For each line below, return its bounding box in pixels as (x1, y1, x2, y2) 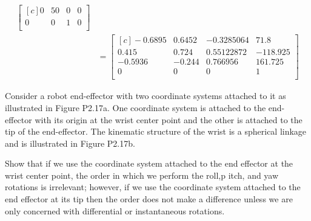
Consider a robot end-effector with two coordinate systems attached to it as (5, 89, 286, 102)
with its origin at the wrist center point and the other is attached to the (35, 113, 303, 126)
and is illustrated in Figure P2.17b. (5, 136, 135, 149)
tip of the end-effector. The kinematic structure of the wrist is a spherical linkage (5, 125, 307, 138)
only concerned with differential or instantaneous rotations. (5, 204, 225, 217)
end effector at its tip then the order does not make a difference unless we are (5, 193, 293, 205)
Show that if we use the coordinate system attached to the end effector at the (5, 157, 293, 170)
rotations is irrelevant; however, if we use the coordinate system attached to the (5, 181, 301, 193)
